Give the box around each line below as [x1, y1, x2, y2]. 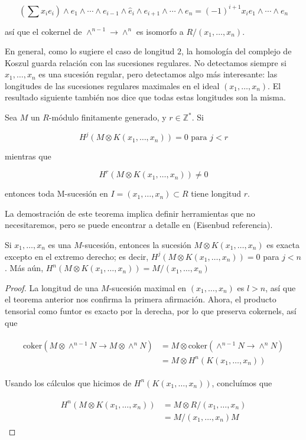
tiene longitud [191, 187, 242, 200]
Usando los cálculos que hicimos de [5, 376, 132, 389]
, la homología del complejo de [181, 45, 292, 57]
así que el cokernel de [5, 25, 82, 37]
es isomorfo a [136, 25, 184, 37]
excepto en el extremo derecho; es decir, [5, 250, 149, 262]
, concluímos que [211, 376, 272, 389]
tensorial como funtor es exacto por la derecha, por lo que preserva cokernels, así [5, 305, 297, 317]
